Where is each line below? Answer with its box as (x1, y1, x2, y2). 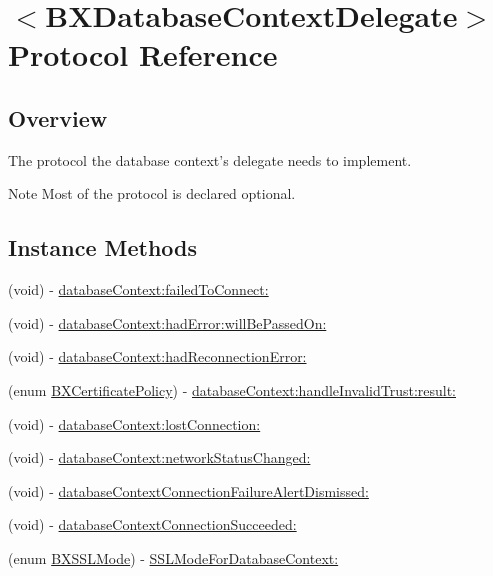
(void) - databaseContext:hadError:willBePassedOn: (8, 312, 327, 333)
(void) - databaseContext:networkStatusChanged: (8, 447, 311, 468)
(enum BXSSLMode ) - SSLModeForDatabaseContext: (8, 547, 339, 568)
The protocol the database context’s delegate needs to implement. (8, 149, 412, 170)
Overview (8, 102, 108, 133)
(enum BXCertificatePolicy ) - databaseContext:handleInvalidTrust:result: (8, 379, 457, 400)
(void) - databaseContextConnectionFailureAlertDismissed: (8, 480, 369, 501)
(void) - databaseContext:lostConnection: (8, 413, 261, 434)
